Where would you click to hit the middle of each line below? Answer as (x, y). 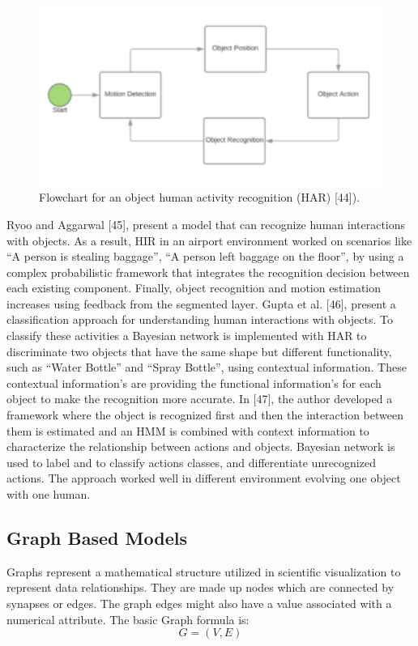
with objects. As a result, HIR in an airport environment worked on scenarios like (209, 240)
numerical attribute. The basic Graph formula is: (128, 619)
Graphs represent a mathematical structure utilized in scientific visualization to (204, 571)
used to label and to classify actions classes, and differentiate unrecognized (191, 462)
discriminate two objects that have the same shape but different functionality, (199, 351)
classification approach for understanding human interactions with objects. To (200, 319)
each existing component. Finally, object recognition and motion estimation (194, 288)
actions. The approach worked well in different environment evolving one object (204, 478)
